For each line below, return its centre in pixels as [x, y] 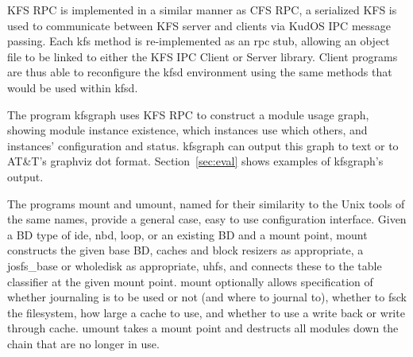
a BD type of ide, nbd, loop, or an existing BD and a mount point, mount [187, 234]
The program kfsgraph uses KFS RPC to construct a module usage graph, [188, 114]
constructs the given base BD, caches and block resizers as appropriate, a [185, 250]
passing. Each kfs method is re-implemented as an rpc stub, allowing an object [199, 41]
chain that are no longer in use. [83, 343]
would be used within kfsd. [73, 87]
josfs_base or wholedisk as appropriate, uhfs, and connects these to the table [195, 265]
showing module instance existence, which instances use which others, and [187, 130]
